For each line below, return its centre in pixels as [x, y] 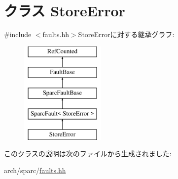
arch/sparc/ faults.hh [35, 170]
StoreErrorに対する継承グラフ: [126, 34]
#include [18, 34]
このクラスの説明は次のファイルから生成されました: [88, 154]
